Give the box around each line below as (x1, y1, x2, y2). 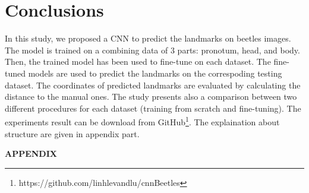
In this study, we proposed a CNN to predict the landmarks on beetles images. (5, 32, 291, 45)
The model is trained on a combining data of (5, 43, 168, 56)
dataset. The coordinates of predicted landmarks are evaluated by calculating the (5, 78, 301, 91)
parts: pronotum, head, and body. (177, 43, 300, 56)
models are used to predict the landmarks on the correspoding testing (28, 67, 282, 79)
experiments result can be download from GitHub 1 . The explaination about (5, 114, 280, 128)
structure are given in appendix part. (5, 127, 140, 140)
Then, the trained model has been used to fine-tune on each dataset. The (5, 55, 271, 68)
